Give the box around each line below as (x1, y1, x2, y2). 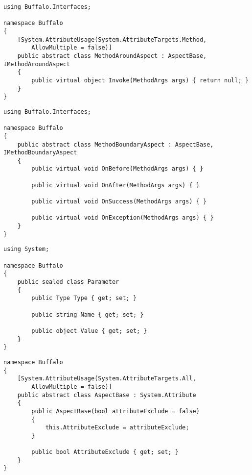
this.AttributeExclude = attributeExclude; (45, 424, 189, 431)
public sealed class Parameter (17, 278, 119, 285)
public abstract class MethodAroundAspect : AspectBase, (17, 52, 207, 59)
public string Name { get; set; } (31, 311, 144, 318)
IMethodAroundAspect (3, 60, 70, 68)
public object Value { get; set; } (31, 327, 147, 334)
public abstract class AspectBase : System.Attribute (17, 391, 196, 399)
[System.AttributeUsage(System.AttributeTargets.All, (17, 375, 196, 382)
